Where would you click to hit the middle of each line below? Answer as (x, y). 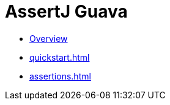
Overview (49, 38)
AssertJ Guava (66, 12)
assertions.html (60, 76)
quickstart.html (60, 57)
